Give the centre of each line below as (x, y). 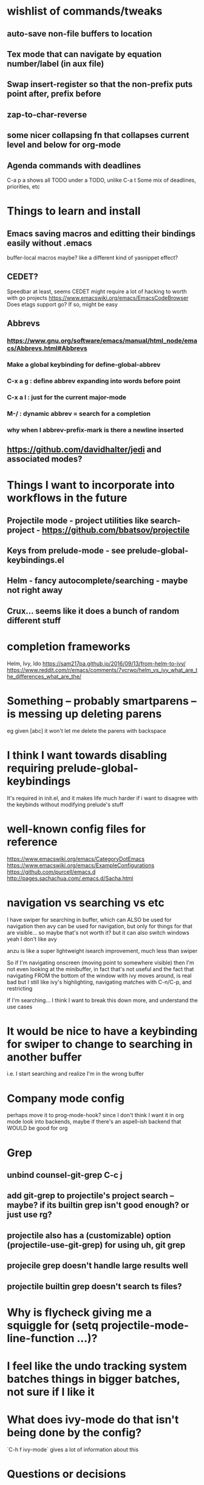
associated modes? (45, 459)
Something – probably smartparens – (102, 701)
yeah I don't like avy (32, 939)
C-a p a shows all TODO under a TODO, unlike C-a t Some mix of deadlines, (102, 180)
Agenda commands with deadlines (74, 165)
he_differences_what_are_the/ (44, 676)
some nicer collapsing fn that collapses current (98, 135)
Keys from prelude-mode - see (66, 551)
